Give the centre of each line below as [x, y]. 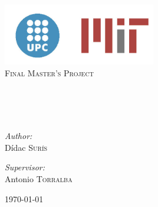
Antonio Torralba [39, 178]
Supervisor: [25, 167]
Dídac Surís [26, 147]
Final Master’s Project [49, 72]
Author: [19, 136]
